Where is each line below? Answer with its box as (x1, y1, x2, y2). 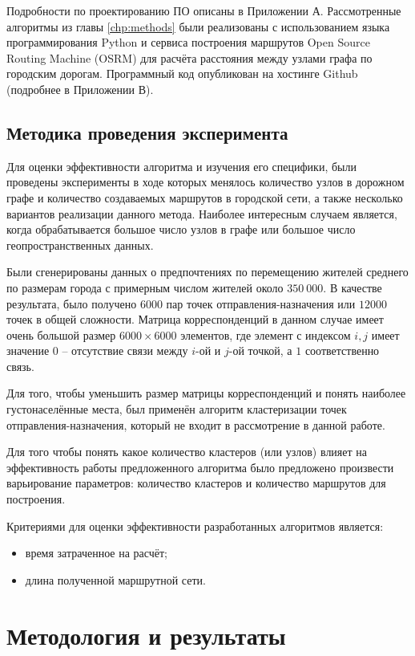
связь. (6, 357, 34, 374)
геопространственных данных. (6, 236, 154, 253)
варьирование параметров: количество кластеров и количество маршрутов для (6, 475, 386, 491)
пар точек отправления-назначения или (166, 295, 356, 312)
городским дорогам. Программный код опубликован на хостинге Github (6, 65, 358, 82)
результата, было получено (6, 295, 137, 312)
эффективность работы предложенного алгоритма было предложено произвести (6, 458, 394, 475)
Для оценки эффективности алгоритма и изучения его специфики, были (6, 157, 357, 174)
